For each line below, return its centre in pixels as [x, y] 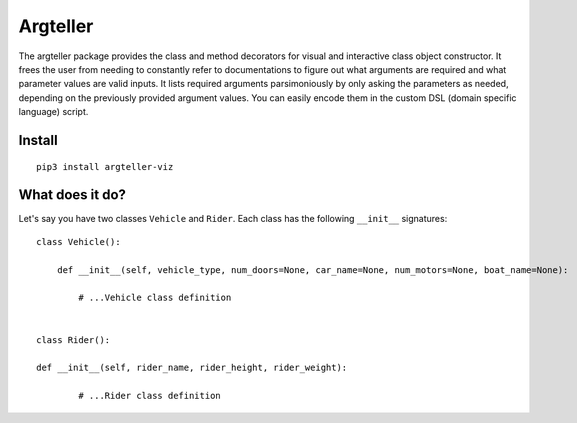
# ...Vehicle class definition [155, 298]
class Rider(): [73, 339]
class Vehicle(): [78, 241]
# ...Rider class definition [150, 396]
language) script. [53, 112]
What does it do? [72, 195]
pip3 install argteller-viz [105, 166]
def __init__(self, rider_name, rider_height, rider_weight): [192, 368]
